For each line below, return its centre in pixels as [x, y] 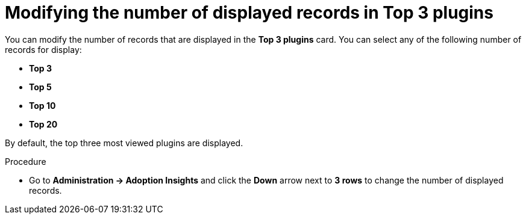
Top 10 [42, 105]
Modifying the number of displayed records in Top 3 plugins [249, 13]
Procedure [26, 161]
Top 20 [43, 124]
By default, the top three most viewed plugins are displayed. [124, 143]
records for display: [43, 49]
